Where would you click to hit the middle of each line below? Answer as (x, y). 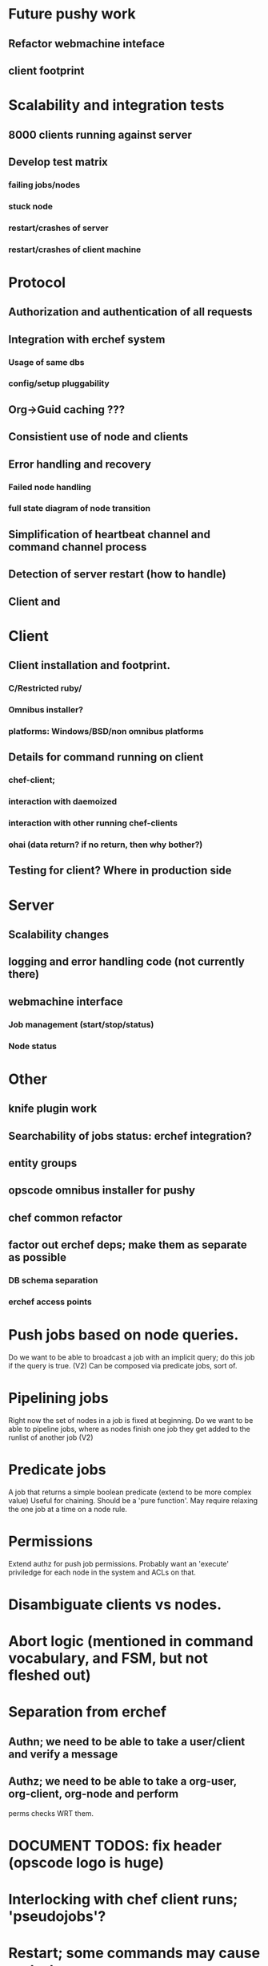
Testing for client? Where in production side (120, 871)
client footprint (46, 70)
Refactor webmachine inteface (87, 44)
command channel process (78, 547)
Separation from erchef (87, 1712)
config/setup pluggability (59, 383)
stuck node (31, 206)
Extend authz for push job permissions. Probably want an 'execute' (119, 1563)
